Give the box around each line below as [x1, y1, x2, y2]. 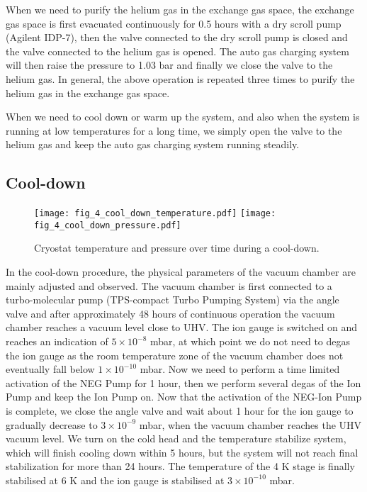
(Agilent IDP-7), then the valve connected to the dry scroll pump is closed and [6, 30, 348, 45]
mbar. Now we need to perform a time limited [140, 362, 340, 376]
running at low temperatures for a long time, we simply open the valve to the [6, 123, 342, 138]
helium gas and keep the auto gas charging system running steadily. [6, 137, 300, 152]
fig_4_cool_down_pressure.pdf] [34, 220, 181, 230]
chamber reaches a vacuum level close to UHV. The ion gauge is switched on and [6, 320, 358, 335]
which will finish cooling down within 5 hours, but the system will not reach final [6, 445, 358, 459]
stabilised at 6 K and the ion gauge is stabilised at [6, 472, 225, 487]
